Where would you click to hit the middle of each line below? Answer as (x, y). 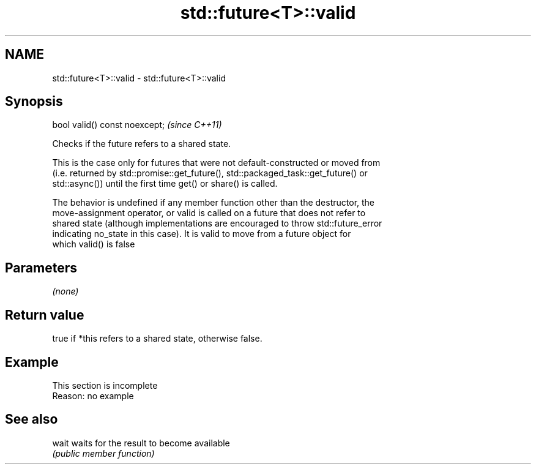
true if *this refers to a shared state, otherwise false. (157, 339)
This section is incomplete (105, 385)
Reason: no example (93, 396)
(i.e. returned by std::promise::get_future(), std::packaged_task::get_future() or (210, 173)
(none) (65, 291)
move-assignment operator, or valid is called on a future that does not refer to (209, 213)
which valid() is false (94, 244)
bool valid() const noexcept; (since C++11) (137, 125)
